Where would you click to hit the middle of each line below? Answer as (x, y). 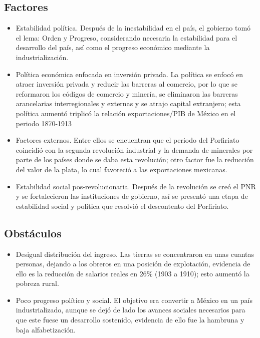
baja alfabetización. (46, 329)
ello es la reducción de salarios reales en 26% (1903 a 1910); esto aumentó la (133, 273)
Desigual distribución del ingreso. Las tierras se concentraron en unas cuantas (135, 254)
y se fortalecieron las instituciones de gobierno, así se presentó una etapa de (132, 196)
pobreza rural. (37, 283)
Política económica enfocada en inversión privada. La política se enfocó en (129, 74)
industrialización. (42, 57)
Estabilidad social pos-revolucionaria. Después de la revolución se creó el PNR (136, 186)
